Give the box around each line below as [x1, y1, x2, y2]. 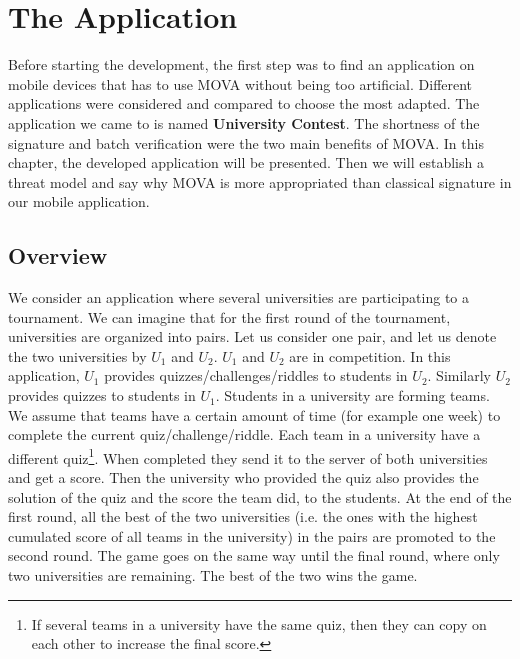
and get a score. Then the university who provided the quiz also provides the [8, 467, 479, 488]
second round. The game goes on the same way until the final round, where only [8, 545, 500, 566]
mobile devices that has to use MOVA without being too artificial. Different [8, 73, 473, 94]
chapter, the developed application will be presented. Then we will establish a [8, 152, 484, 173]
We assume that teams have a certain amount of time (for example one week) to [8, 404, 501, 425]
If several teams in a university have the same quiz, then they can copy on [31, 613, 487, 634]
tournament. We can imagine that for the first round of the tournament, [8, 306, 451, 327]
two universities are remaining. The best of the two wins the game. [8, 565, 418, 586]
